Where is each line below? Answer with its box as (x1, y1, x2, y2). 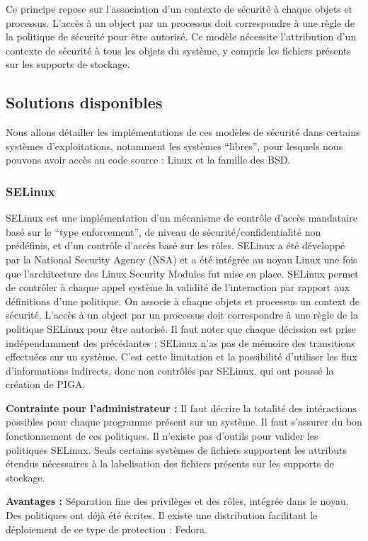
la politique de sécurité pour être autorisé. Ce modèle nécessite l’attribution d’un (6, 29, 357, 44)
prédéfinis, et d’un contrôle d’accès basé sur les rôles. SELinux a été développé (6, 238, 345, 253)
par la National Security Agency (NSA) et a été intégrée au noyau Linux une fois (6, 251, 357, 266)
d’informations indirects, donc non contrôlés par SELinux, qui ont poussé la (6, 363, 334, 377)
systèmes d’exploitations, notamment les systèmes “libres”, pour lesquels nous (6, 138, 343, 153)
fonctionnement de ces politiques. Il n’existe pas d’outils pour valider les (6, 428, 318, 443)
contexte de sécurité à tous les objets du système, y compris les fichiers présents (6, 42, 351, 57)
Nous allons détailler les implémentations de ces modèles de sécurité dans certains (6, 125, 360, 139)
